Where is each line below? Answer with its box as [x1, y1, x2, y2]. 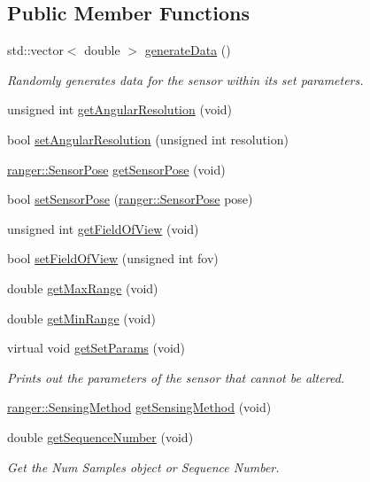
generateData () [144, 41, 231, 59]
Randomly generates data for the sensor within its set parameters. [7, 70, 364, 89]
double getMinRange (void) [7, 308, 156, 327]
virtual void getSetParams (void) [7, 338, 186, 357]
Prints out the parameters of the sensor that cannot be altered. [7, 368, 345, 386]
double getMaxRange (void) [7, 278, 158, 297]
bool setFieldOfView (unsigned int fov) [7, 249, 219, 268]
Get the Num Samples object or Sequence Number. [7, 457, 280, 476]
